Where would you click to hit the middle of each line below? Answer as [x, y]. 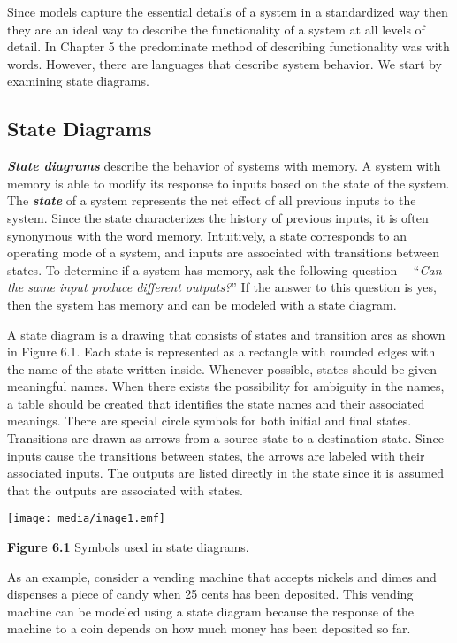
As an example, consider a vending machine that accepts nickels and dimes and [222, 576]
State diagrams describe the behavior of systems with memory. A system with [224, 166]
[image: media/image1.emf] [86, 519]
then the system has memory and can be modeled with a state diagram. [202, 304]
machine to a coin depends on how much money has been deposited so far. [209, 628]
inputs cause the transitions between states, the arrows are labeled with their [216, 455]
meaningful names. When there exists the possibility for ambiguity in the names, [226, 386]
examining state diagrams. [78, 81]
